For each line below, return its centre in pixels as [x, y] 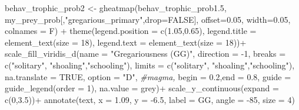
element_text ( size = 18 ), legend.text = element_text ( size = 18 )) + [126, 42]
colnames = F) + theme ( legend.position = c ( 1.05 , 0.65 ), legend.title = [131, 31]
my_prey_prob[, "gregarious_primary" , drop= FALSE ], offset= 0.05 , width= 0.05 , [148, 19]
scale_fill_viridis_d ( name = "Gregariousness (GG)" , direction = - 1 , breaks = [145, 54]
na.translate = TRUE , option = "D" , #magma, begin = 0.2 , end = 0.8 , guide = [148, 76]
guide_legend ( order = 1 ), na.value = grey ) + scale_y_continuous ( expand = [142, 88]
